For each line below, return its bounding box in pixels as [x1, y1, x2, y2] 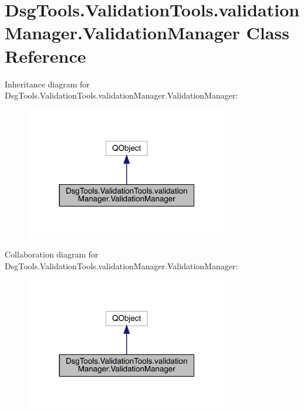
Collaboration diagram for [5, 248, 99, 260]
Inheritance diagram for [5, 77, 90, 90]
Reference [5, 43, 86, 67]
